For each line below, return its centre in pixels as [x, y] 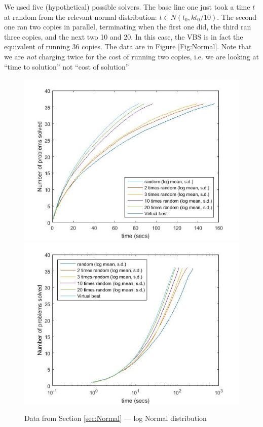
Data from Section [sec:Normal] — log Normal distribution [116, 418]
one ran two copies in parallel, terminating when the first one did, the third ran [128, 27]
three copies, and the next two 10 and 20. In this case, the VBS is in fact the [124, 36]
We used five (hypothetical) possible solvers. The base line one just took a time [127, 7]
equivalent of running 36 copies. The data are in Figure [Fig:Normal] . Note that [128, 46]
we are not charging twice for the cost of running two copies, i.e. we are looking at [131, 56]
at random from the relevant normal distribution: [81, 17]
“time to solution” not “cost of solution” [67, 66]
